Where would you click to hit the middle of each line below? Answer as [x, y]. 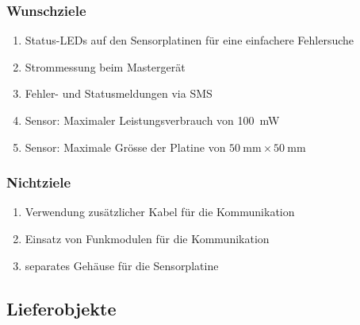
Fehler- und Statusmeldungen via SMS [119, 93]
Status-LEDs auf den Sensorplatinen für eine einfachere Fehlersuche [190, 40]
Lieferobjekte [61, 308]
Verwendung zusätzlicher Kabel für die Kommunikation [160, 212]
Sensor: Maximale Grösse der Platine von [125, 147]
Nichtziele [39, 182]
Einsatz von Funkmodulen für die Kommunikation [147, 238]
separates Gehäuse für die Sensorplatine [122, 265]
